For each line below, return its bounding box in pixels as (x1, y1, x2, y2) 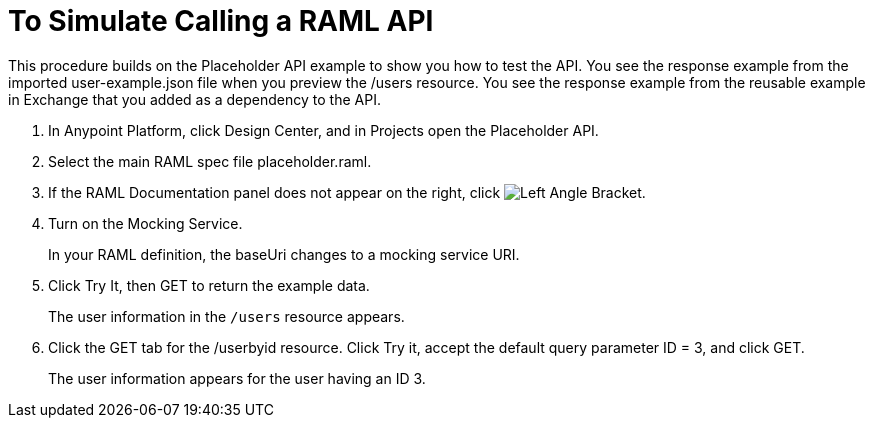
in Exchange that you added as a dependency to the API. (8, 90, 381, 108)
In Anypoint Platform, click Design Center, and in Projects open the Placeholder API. (48, 121, 599, 139)
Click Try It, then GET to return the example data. (48, 276, 370, 294)
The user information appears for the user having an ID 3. (48, 369, 426, 387)
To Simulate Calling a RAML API (8, 4, 434, 38)
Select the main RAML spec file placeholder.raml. (48, 152, 372, 170)
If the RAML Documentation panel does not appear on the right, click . (48, 183, 646, 201)
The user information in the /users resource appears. (48, 307, 405, 325)
